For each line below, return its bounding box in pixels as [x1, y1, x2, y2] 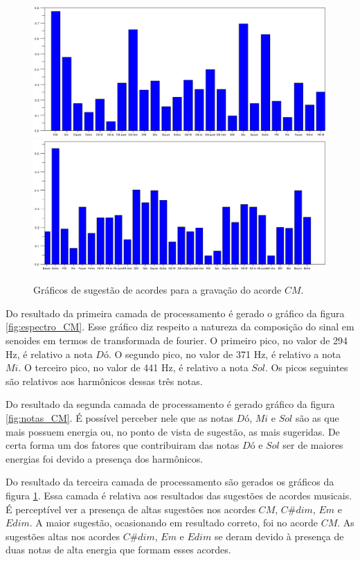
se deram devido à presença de [214, 528, 344, 543]
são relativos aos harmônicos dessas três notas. [6, 373, 203, 388]
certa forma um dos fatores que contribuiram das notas [6, 438, 240, 452]
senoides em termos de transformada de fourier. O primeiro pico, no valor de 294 [6, 333, 348, 347]
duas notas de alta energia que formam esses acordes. [6, 542, 231, 557]
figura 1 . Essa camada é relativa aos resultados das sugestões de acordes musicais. [6, 488, 352, 502]
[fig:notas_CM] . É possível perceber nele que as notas [6, 410, 233, 425]
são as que [295, 410, 339, 425]
